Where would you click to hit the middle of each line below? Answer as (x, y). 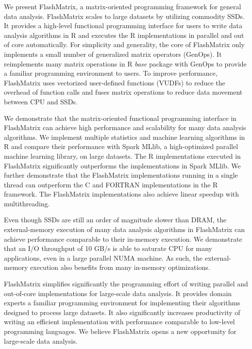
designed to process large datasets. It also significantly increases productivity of (122, 312)
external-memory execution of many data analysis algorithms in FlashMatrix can (125, 229)
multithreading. (27, 203)
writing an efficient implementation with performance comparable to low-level (119, 322)
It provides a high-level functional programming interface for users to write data (123, 25)
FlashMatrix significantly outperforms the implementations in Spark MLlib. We (122, 165)
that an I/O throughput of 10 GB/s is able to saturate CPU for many (108, 248)
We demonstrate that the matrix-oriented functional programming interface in (120, 118)
